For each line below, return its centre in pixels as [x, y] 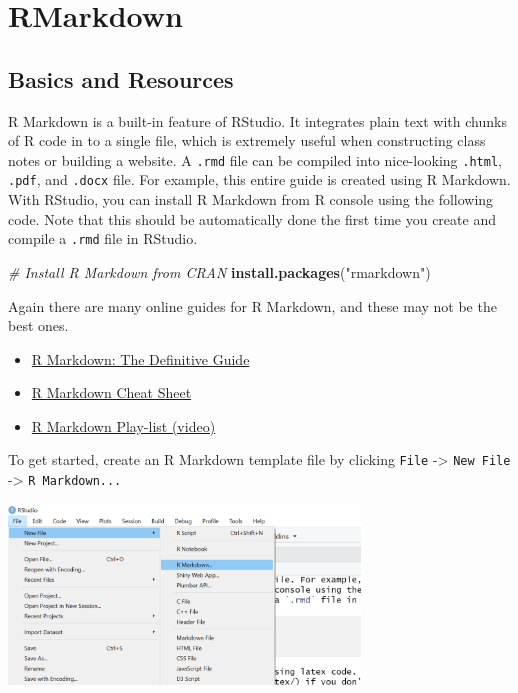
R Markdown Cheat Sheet [111, 392]
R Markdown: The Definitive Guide [140, 358]
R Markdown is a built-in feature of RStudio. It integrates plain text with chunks [257, 120]
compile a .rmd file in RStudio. [103, 238]
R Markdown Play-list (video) [123, 425]
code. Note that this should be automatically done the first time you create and [252, 218]
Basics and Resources [121, 78]
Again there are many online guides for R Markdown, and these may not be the [252, 305]
